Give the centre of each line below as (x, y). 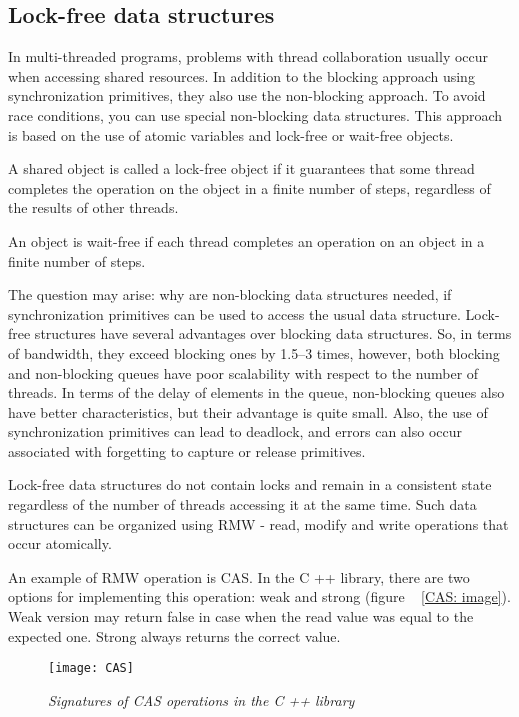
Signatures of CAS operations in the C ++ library (201, 699)
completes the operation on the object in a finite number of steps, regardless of (249, 187)
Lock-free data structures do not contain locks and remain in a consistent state (250, 484)
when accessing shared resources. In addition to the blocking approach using (241, 75)
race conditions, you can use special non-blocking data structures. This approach (255, 114)
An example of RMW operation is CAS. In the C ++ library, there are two (239, 576)
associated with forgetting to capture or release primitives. (187, 450)
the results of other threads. (93, 207)
